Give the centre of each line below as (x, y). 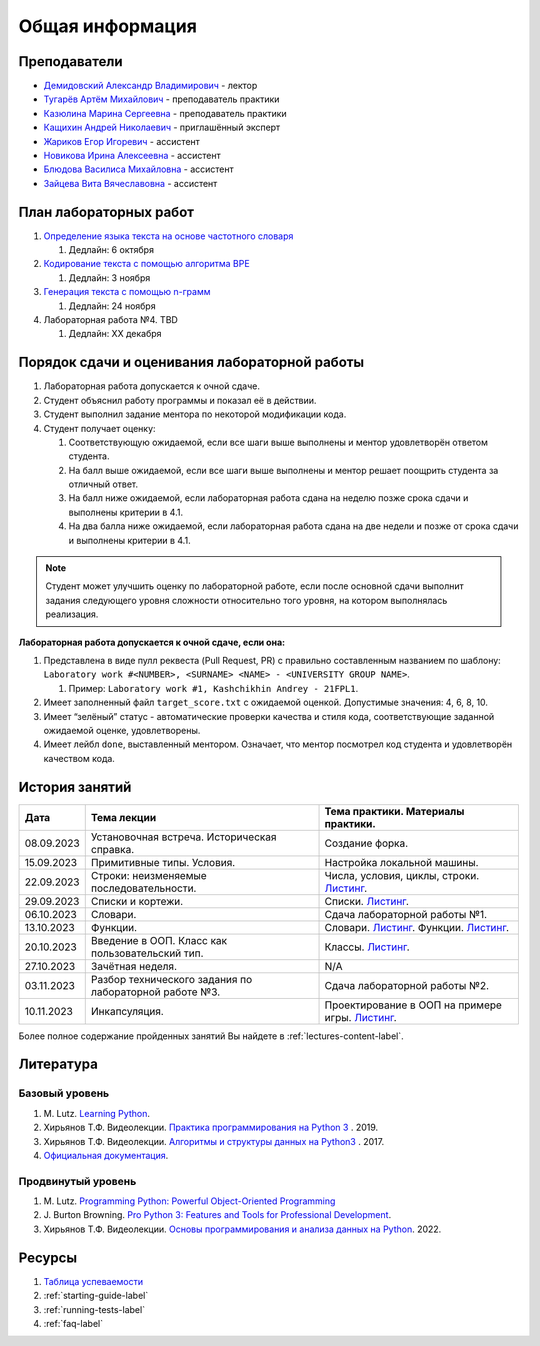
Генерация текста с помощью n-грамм (127, 292)
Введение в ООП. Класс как (159, 940)
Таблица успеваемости (93, 1281)
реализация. (72, 614)
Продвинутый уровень (77, 1181)
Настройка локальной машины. (401, 862)
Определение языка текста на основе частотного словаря (168, 236)
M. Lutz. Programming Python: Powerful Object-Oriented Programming (189, 1201)
